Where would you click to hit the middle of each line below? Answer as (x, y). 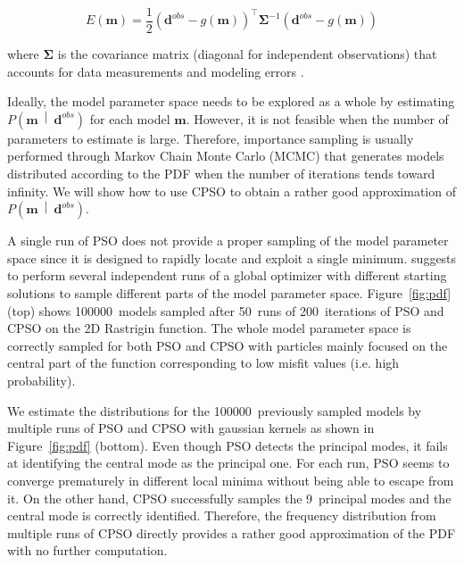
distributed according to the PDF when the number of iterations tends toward (221, 174)
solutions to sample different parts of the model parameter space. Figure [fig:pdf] (229, 293)
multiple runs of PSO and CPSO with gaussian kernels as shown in (191, 428)
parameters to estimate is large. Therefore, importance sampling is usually (211, 138)
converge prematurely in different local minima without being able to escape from (231, 480)
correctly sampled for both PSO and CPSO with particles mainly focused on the (228, 345)
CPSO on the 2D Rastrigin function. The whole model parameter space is (209, 328)
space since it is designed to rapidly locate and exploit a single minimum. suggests (232, 258)
